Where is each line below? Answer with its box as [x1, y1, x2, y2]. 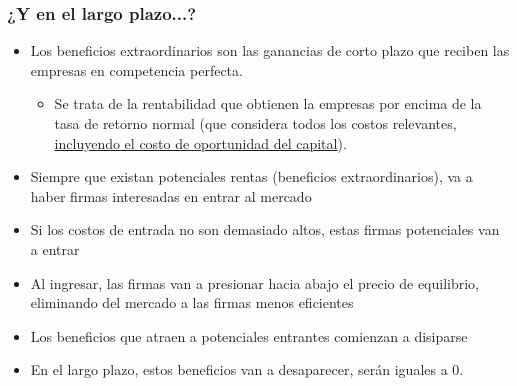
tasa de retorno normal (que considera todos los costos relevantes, [54, 113, 457, 133]
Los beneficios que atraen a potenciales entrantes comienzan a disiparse [30, 325, 468, 346]
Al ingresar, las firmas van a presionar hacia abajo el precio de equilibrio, [30, 272, 480, 293]
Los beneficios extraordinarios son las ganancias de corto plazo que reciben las [30, 40, 510, 61]
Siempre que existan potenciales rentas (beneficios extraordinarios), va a [30, 166, 473, 187]
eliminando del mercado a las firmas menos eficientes [30, 292, 354, 313]
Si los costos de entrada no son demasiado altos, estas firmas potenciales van [30, 219, 500, 240]
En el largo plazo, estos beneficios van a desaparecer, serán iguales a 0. [30, 359, 464, 380]
